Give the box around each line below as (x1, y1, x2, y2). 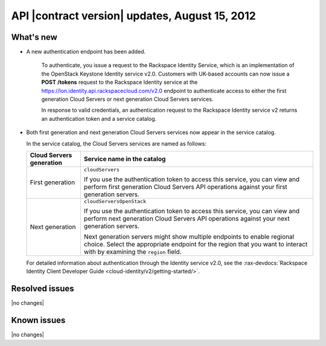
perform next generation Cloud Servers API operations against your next (83, 214, 290, 223)
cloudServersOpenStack (83, 198, 146, 205)
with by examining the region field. (83, 248, 182, 256)
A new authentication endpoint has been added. (26, 48, 146, 56)
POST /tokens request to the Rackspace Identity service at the (41, 78, 198, 86)
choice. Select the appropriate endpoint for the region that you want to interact (83, 240, 308, 248)
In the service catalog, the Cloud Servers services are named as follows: (26, 139, 206, 147)
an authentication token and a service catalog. (41, 115, 157, 122)
